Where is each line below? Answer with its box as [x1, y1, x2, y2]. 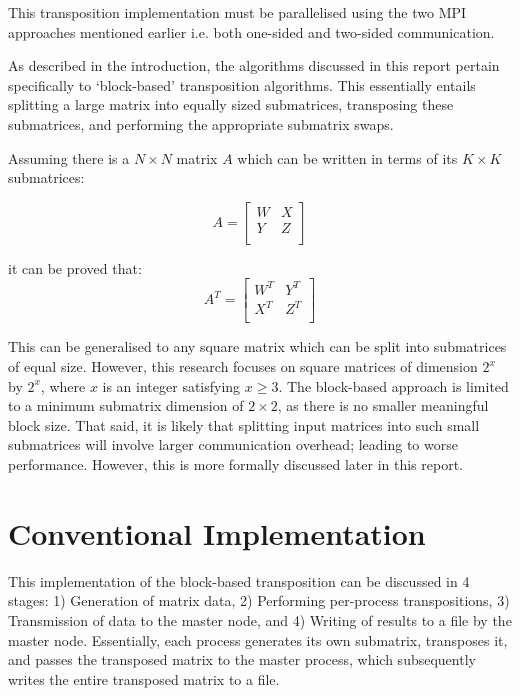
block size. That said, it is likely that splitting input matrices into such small [8, 414, 480, 435]
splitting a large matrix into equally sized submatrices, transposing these [8, 94, 454, 115]
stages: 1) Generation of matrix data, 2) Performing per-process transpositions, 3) [8, 590, 510, 611]
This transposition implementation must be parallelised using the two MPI [8, 2, 467, 22]
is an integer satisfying [102, 375, 241, 396]
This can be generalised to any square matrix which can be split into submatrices [8, 336, 507, 357]
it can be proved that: [8, 257, 142, 278]
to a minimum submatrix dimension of [8, 395, 244, 416]
